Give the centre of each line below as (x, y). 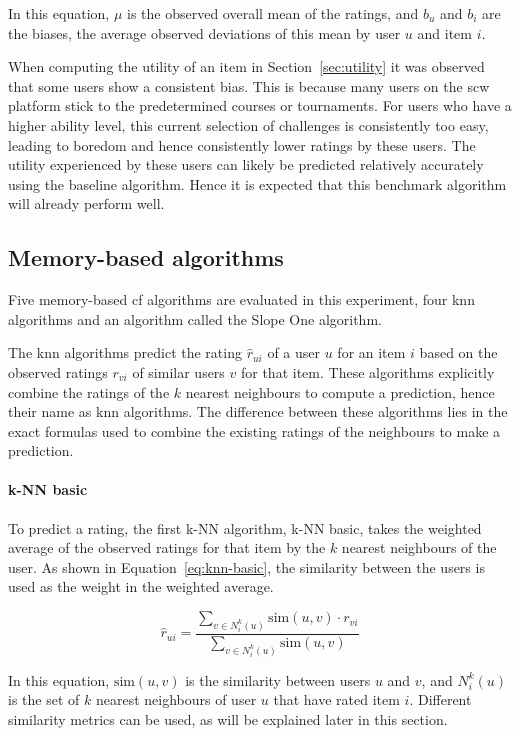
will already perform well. (86, 203)
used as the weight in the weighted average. (141, 586)
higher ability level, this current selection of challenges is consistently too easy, (248, 124)
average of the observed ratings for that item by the (167, 547)
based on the (458, 352)
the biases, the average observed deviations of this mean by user (204, 32)
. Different (440, 699)
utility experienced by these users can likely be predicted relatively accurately (246, 164)
